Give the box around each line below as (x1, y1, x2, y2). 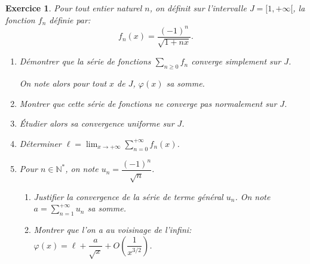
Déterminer (19, 137, 62, 149)
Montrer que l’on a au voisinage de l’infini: (33, 223, 192, 236)
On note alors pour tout (19, 76, 107, 89)
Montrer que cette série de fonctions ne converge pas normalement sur (19, 97, 277, 109)
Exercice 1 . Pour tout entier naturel (5, 2, 142, 14)
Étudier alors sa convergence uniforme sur (19, 117, 174, 130)
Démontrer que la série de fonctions (19, 55, 151, 67)
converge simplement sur (191, 55, 281, 67)
